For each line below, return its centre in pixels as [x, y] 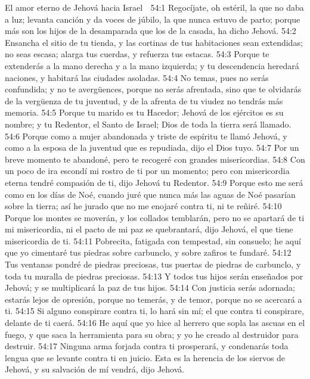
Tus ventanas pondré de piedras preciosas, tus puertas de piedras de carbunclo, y [153, 264]
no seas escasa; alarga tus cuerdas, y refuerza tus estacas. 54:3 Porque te [137, 54]
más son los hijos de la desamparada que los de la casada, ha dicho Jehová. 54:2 [151, 31]
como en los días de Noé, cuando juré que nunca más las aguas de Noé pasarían [150, 194]
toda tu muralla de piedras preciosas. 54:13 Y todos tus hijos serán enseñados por [154, 276]
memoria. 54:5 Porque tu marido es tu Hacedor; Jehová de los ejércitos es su [144, 112]
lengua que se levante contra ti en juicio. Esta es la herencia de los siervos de [145, 357]
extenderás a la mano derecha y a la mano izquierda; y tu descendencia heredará [152, 65]
